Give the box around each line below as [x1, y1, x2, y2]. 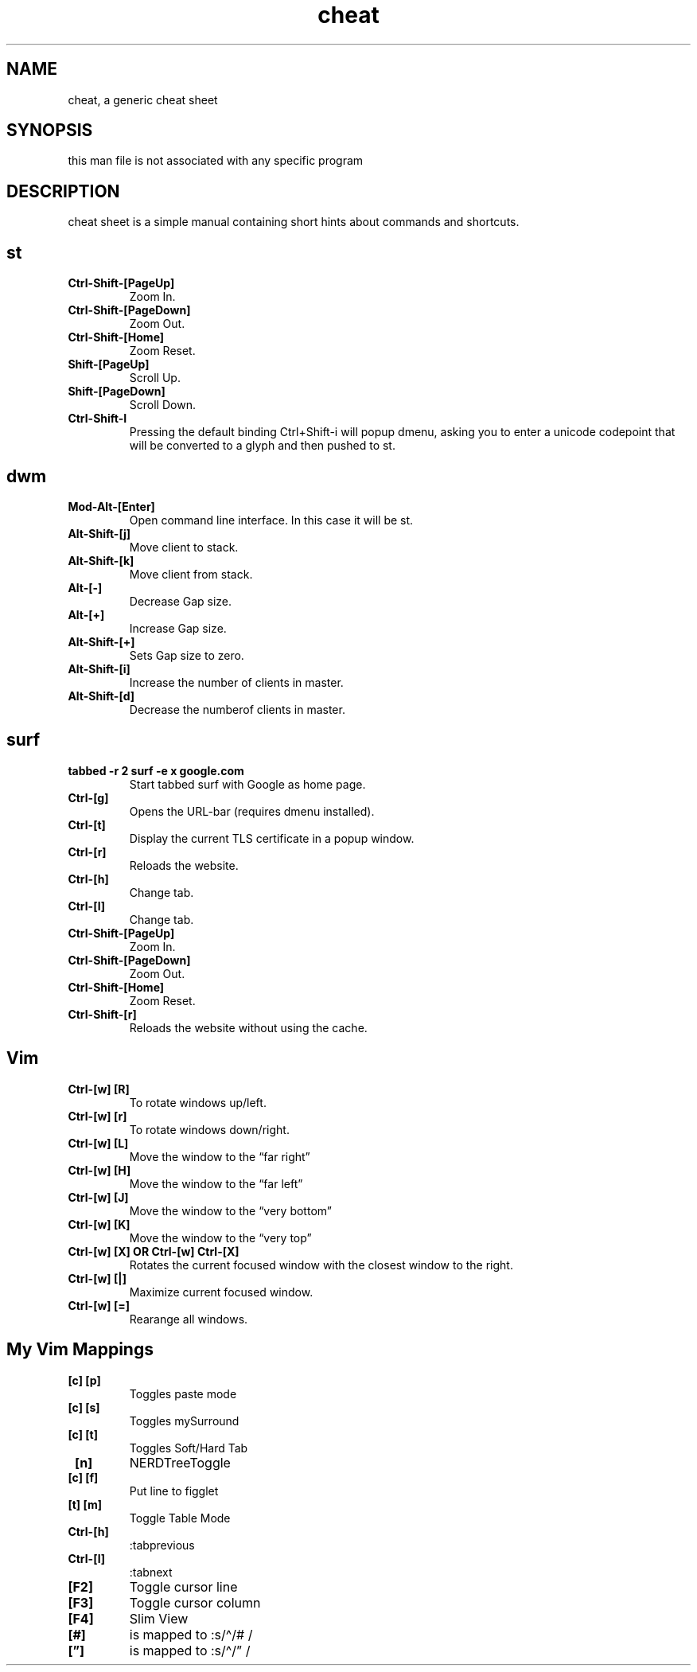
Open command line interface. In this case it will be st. [129, 513, 414, 527]
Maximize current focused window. [129, 1284, 313, 1299]
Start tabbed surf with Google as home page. [129, 777, 366, 791]
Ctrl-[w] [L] [68, 1136, 129, 1150]
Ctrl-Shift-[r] [68, 1007, 137, 1021]
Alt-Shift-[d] [68, 688, 134, 703]
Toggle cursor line [129, 1578, 238, 1595]
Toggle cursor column [129, 1594, 261, 1611]
